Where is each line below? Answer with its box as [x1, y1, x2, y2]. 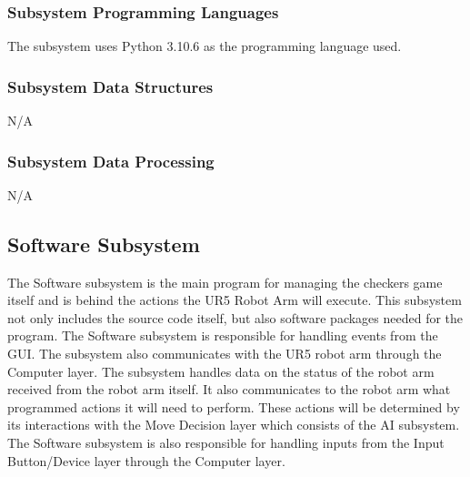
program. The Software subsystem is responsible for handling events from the [7, 326, 438, 345]
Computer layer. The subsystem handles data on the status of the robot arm [7, 361, 435, 381]
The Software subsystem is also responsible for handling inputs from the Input [7, 432, 445, 452]
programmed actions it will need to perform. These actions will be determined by [7, 397, 460, 416]
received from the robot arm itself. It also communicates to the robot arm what [7, 380, 451, 399]
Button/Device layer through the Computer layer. [7, 451, 285, 470]
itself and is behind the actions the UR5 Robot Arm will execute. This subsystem [7, 290, 462, 310]
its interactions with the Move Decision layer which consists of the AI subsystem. [7, 415, 460, 434]
